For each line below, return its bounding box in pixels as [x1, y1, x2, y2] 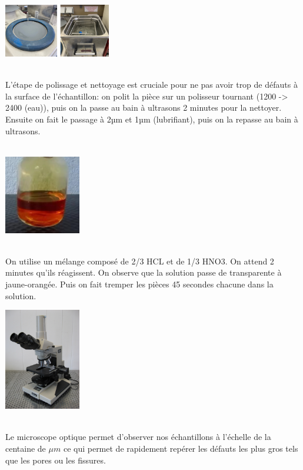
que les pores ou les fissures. [5, 454, 106, 466]
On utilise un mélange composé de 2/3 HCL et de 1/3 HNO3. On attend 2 [5, 254, 274, 267]
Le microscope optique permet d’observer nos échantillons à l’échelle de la [5, 431, 271, 443]
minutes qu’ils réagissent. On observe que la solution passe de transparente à [5, 266, 282, 279]
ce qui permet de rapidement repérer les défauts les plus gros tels [63, 442, 298, 455]
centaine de [5, 442, 46, 455]
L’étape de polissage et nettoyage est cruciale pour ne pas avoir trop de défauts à [5, 78, 298, 91]
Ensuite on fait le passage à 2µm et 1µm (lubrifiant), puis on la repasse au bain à [5, 112, 298, 125]
